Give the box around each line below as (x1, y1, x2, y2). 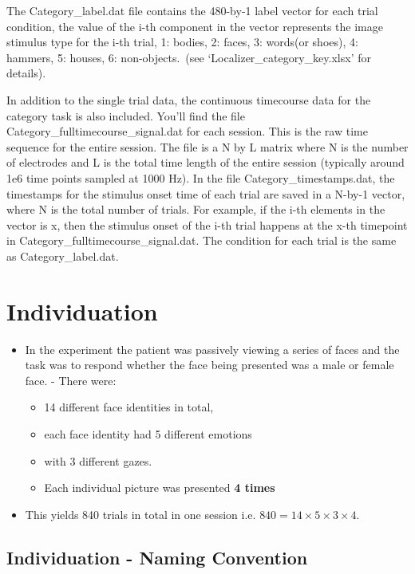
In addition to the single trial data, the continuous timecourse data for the (6, 91, 371, 108)
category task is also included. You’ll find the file (6, 107, 245, 124)
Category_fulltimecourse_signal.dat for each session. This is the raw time (6, 123, 368, 140)
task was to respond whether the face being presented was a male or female (25, 356, 394, 373)
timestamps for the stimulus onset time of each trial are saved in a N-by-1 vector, (6, 185, 405, 202)
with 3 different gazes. (44, 452, 152, 469)
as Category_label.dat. (6, 247, 119, 264)
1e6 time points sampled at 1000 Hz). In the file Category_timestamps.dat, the (6, 169, 395, 186)
